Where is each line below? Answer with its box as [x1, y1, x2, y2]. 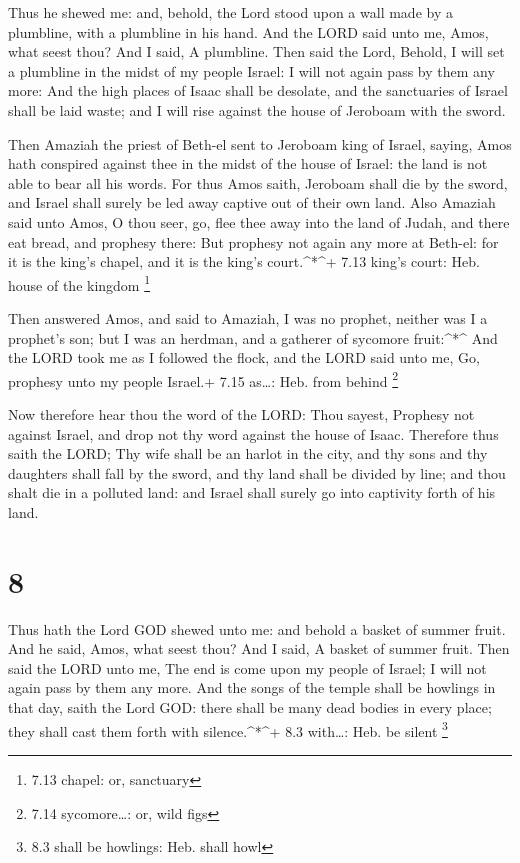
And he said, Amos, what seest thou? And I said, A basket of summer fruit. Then [8, 638, 510, 659]
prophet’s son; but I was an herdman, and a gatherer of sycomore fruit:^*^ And [8, 327, 498, 348]
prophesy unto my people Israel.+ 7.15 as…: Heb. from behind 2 [8, 367, 399, 391]
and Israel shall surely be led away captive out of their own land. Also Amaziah [8, 192, 496, 213]
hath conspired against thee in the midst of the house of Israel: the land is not [8, 153, 488, 174]
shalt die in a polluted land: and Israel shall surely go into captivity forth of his [8, 482, 496, 503]
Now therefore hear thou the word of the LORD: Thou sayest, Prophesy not [8, 404, 475, 424]
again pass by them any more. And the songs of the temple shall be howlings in [8, 677, 496, 698]
